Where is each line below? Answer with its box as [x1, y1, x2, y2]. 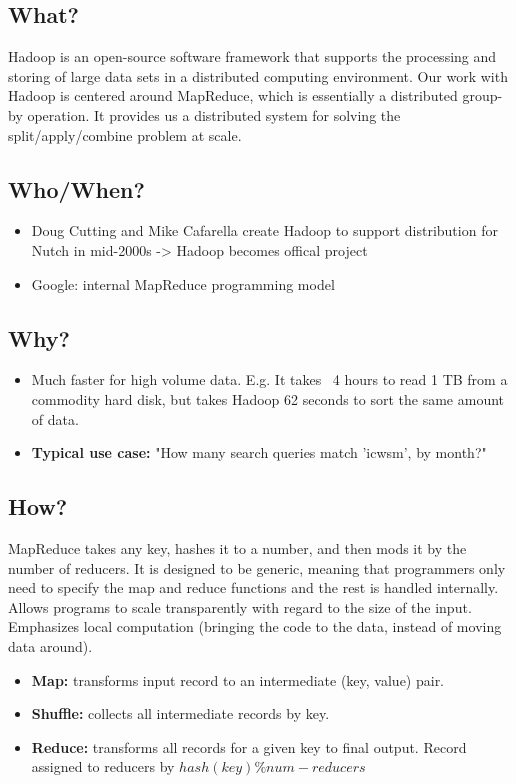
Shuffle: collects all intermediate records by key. [31, 703, 330, 724]
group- [462, 85, 503, 106]
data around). [8, 635, 93, 656]
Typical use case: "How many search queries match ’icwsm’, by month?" [31, 442, 487, 463]
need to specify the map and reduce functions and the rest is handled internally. [8, 577, 499, 598]
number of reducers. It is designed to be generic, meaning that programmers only [8, 557, 506, 578]
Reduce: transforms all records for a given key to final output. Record [31, 736, 467, 757]
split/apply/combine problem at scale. [8, 124, 242, 145]
